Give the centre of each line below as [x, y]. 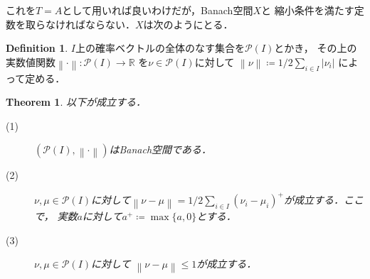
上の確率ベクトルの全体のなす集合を [160, 48]
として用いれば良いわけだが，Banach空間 [158, 10]
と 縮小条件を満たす [307, 10]
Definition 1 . [37, 48]
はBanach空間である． [160, 149]
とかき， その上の [316, 48]
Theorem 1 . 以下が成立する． [76, 102]
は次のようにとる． [188, 24]
